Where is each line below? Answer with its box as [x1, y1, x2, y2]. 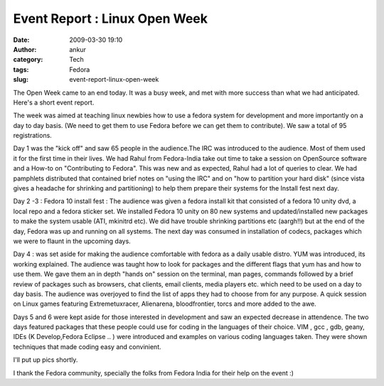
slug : [13, 75, 28, 84]
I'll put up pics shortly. [13, 355, 78, 364]
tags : [13, 65, 29, 74]
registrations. [13, 132, 53, 140]
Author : [13, 45, 37, 53]
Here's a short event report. [13, 98, 95, 107]
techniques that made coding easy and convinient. [13, 342, 161, 351]
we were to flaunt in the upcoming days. [13, 237, 131, 245]
